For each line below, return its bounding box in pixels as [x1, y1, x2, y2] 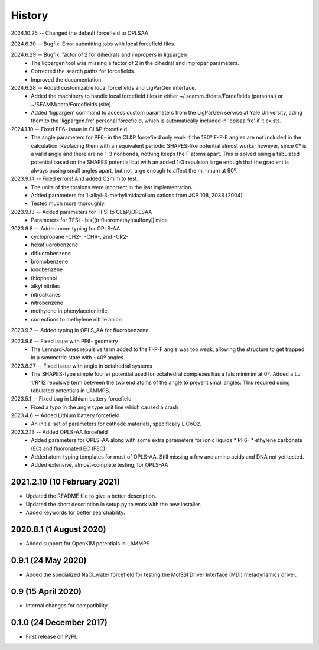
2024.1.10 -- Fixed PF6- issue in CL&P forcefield [11, 125, 128, 132]
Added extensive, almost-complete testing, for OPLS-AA [31, 461, 168, 469]
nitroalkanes [31, 291, 61, 298]
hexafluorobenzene [31, 241, 79, 248]
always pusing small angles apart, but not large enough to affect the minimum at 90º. [31, 167, 239, 174]
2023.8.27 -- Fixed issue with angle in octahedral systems [11, 362, 153, 369]
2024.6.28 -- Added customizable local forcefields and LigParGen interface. [11, 84, 197, 91]
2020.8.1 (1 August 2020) [11, 524, 106, 534]
